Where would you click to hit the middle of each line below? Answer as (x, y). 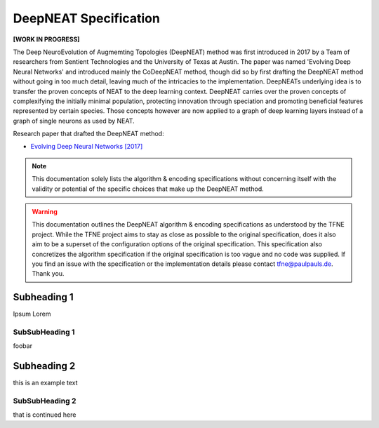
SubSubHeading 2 (45, 401)
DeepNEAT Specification (87, 18)
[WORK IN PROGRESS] (46, 39)
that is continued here (45, 415)
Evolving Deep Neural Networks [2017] (87, 147)
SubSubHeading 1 (44, 332)
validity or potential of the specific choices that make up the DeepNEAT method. (148, 189)
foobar (23, 346)
